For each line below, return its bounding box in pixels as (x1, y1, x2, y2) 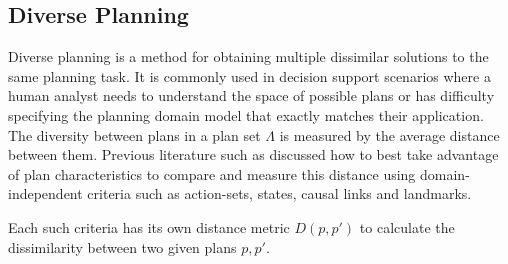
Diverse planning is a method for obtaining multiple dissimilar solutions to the (8, 46, 489, 67)
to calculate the (359, 216, 455, 237)
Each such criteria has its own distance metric (8, 216, 290, 237)
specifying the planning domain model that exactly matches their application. (8, 104, 484, 125)
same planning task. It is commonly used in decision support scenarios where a (8, 65, 491, 86)
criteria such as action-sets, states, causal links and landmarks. (87, 183, 472, 204)
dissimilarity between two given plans (8, 236, 237, 257)
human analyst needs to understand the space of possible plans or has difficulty (8, 85, 495, 106)
